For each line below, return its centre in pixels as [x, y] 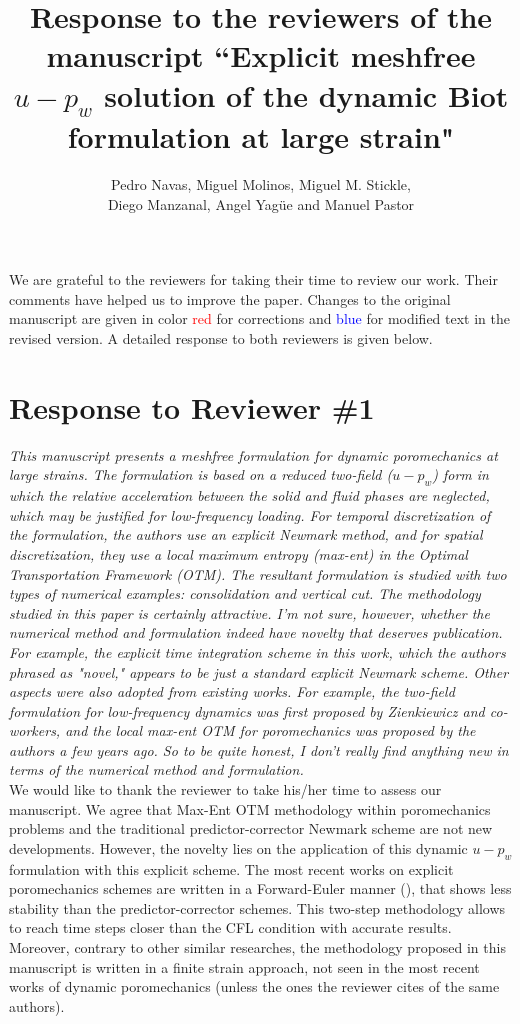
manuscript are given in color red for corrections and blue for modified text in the [260, 318]
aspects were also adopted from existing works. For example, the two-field [232, 691]
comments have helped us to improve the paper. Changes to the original [230, 298]
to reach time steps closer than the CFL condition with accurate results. [230, 927]
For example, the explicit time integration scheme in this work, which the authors [257, 651]
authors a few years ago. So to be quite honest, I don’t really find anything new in [259, 749]
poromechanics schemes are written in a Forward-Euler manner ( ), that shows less [260, 888]
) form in [460, 474]
